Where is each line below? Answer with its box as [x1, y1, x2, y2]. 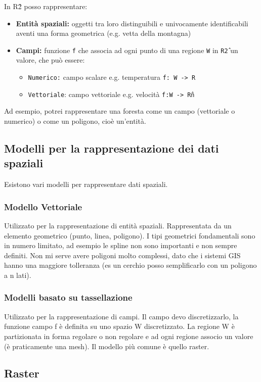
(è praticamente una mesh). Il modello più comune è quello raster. [4, 341, 209, 351]
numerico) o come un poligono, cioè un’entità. [4, 115, 146, 126]
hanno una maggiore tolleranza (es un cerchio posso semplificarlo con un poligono [4, 260, 257, 270]
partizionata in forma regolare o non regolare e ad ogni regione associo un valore [4, 330, 253, 341]
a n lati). [4, 269, 31, 280]
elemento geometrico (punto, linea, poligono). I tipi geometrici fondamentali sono [4, 230, 255, 241]
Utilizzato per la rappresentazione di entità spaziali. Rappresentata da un [4, 220, 232, 230]
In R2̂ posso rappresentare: [4, 1, 88, 11]
